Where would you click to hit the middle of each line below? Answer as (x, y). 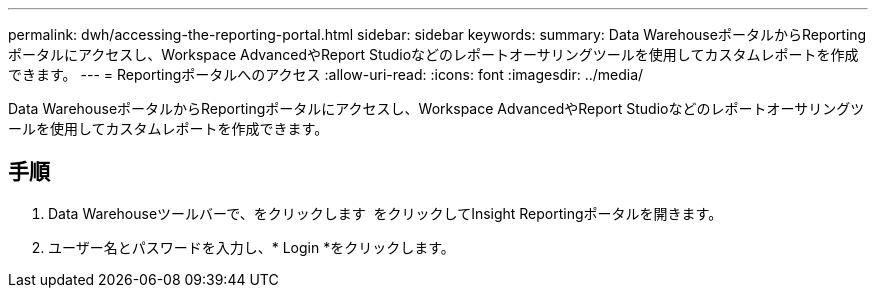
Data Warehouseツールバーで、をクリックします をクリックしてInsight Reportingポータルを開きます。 (385, 213)
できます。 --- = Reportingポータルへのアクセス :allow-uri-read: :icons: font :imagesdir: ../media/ (326, 74)
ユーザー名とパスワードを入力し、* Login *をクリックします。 (251, 247)
